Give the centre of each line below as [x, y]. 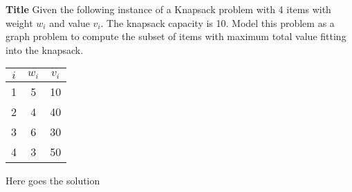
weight [19, 22]
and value [70, 22]
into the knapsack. [45, 49]
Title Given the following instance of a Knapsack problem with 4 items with [168, 9]
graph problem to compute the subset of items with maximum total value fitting [176, 36]
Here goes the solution [53, 181]
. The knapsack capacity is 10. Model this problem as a [217, 22]
